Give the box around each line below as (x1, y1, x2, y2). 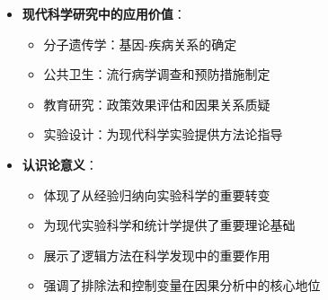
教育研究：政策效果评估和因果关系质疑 (43, 94, 270, 113)
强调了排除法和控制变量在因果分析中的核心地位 (43, 276, 321, 295)
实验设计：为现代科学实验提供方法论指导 (43, 125, 283, 144)
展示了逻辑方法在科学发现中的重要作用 (43, 245, 270, 264)
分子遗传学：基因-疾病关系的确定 (43, 34, 237, 53)
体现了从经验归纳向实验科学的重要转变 (43, 185, 270, 204)
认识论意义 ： (22, 154, 98, 173)
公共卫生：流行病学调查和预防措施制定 (43, 65, 270, 84)
